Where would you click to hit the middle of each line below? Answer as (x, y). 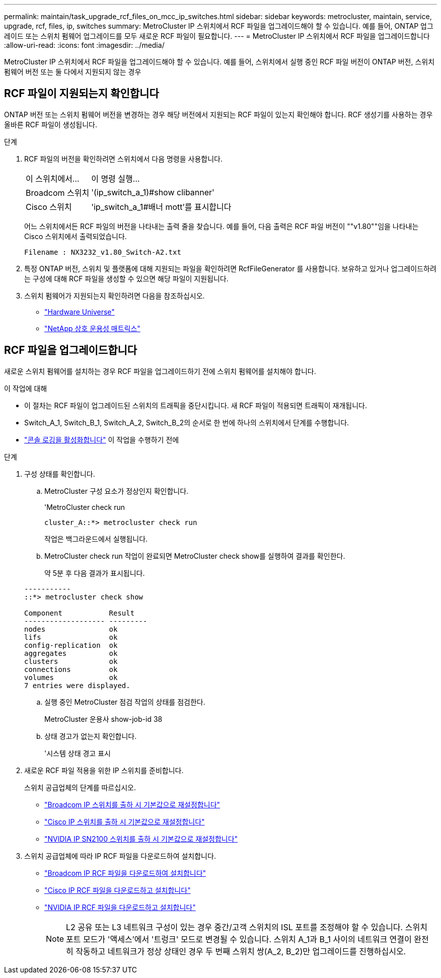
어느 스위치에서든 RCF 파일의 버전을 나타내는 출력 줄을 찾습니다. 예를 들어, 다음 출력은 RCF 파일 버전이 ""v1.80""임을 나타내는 (222, 226)
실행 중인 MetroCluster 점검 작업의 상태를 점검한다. (125, 702)
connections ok (71, 669)
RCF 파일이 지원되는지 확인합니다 (82, 94)
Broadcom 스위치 (58, 193)
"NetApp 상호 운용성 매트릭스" (92, 328)
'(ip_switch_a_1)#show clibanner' (153, 192)
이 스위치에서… (53, 178)
